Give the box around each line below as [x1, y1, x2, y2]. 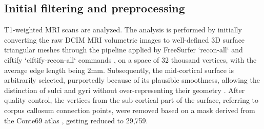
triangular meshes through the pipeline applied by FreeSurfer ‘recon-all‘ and [4, 44, 243, 55]
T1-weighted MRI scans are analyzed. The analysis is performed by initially [4, 24, 242, 35]
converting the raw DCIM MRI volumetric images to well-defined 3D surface [4, 34, 245, 45]
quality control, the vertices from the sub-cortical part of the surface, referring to [4, 95, 259, 105]
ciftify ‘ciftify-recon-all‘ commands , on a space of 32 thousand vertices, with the [4, 54, 257, 65]
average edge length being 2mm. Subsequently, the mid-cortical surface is [4, 64, 234, 75]
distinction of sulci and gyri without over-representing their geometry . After [4, 84, 245, 95]
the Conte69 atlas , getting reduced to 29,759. [4, 115, 148, 125]
